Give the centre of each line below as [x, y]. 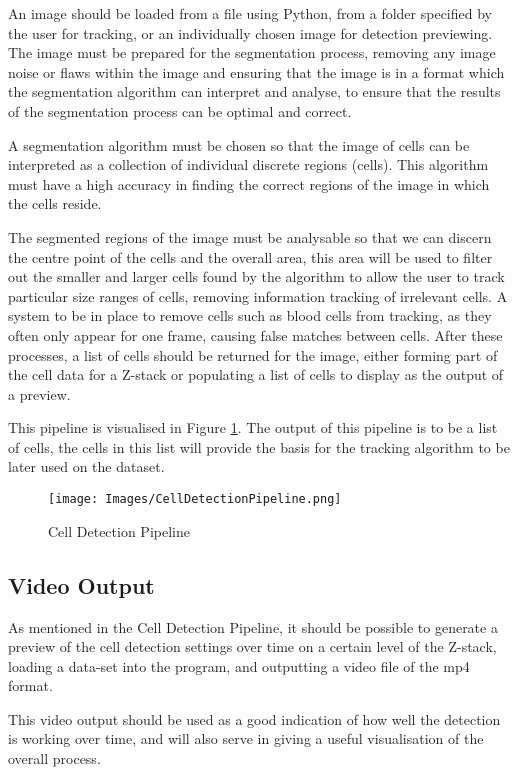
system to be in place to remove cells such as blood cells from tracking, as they [250, 315]
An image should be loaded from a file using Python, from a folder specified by [250, 13]
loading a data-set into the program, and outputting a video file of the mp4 [239, 665]
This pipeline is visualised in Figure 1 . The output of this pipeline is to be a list [253, 427]
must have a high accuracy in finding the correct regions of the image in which [249, 183]
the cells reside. [55, 203]
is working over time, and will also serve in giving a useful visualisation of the [246, 738]
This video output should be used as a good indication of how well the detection [254, 718]
